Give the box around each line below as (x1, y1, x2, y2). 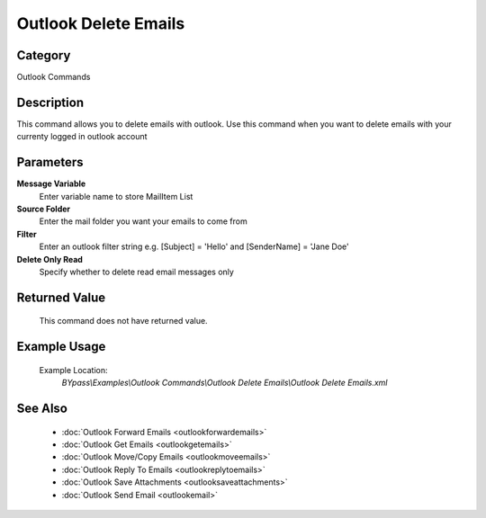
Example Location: (39, 364, 108, 375)
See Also (16, 401, 67, 416)
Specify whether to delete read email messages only (39, 266, 234, 277)
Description (16, 94, 85, 110)
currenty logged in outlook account (16, 131, 148, 142)
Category (16, 48, 71, 63)
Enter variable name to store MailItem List (39, 191, 193, 201)
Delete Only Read (16, 254, 83, 264)
